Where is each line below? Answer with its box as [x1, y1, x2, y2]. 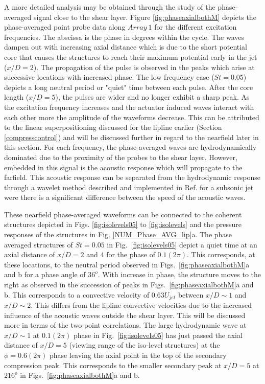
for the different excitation [154, 21, 237, 32]
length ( [4, 92, 29, 102]
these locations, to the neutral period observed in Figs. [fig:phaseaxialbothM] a [4, 259, 250, 269]
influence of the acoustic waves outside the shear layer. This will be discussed [4, 309, 246, 320]
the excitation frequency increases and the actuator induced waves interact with [4, 101, 254, 112]
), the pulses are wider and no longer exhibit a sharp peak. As [55, 92, 250, 102]
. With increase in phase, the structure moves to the [98, 269, 261, 280]
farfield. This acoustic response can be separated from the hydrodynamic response [4, 172, 261, 183]
